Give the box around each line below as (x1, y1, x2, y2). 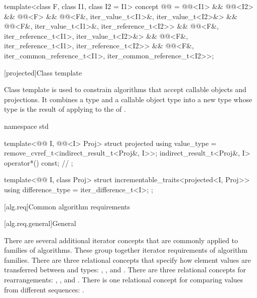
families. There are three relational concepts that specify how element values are (4, 254, 251, 265)
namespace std (4, 120, 49, 131)
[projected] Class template (4, 67, 82, 78)
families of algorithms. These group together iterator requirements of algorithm (4, 245, 247, 255)
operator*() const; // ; (4, 157, 73, 168)
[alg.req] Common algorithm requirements (4, 201, 131, 211)
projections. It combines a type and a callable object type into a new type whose (4, 94, 252, 104)
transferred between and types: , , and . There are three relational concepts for (4, 264, 246, 275)
